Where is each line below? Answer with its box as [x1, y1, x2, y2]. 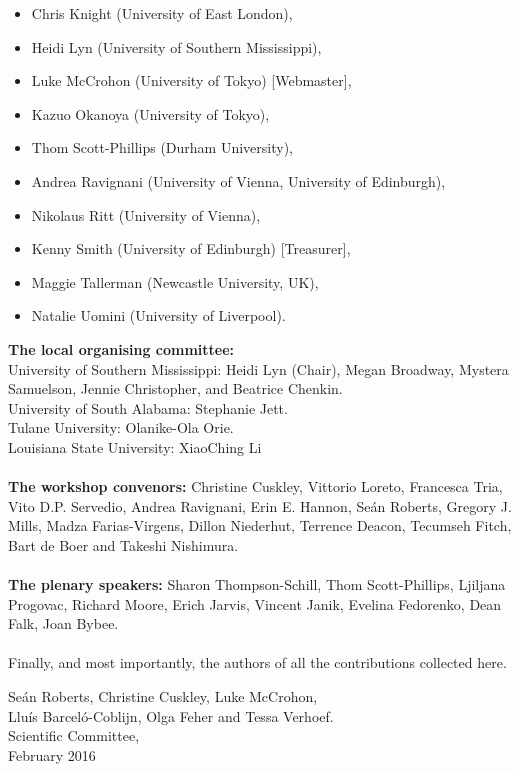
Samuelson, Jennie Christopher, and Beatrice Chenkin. [8, 378, 343, 399]
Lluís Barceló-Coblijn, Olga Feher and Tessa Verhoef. [8, 705, 334, 726]
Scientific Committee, [8, 725, 140, 746]
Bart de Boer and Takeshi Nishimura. [8, 534, 239, 555]
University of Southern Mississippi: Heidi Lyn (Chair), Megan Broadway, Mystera [8, 358, 509, 379]
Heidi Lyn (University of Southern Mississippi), [31, 36, 322, 57]
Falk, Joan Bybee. [8, 613, 119, 634]
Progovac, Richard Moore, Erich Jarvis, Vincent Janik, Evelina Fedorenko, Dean [8, 593, 502, 614]
